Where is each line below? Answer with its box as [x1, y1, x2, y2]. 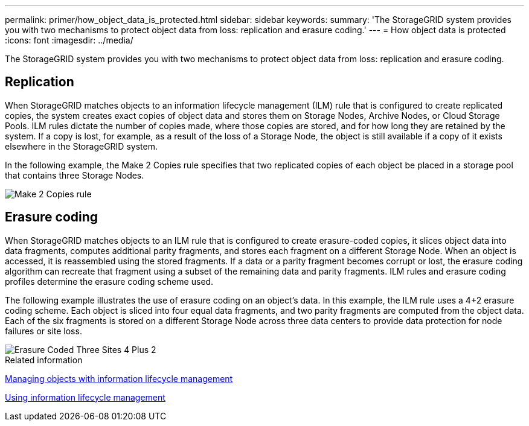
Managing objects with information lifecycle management [5, 373, 233, 384]
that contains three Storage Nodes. [5, 170, 144, 180]
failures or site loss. [5, 325, 82, 336]
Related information [5, 354, 83, 365]
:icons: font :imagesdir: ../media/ [5, 35, 133, 45]
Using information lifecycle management [5, 392, 165, 402]
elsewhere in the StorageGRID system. [5, 141, 158, 151]
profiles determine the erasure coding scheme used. [5, 276, 214, 287]
